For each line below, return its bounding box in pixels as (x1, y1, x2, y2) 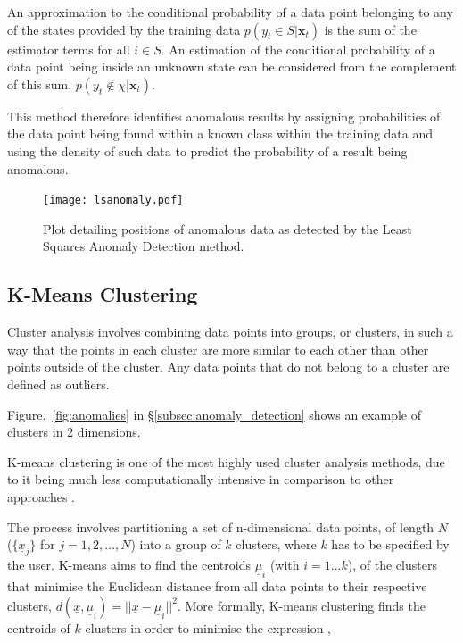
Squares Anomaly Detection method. (43, 237, 244, 255)
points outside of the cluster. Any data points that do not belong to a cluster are (7, 357, 450, 376)
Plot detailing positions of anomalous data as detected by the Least (43, 219, 412, 238)
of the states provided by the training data (7, 20, 241, 38)
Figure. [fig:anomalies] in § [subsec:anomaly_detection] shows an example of (7, 405, 421, 423)
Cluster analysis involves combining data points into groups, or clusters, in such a (7, 322, 453, 341)
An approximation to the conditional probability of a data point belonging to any (7, 3, 453, 21)
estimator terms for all (7, 39, 130, 58)
